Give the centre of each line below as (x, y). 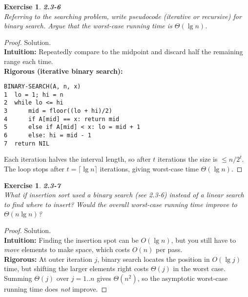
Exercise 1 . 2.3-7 (32, 185)
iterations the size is (188, 159)
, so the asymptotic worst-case (183, 278)
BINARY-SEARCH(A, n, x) (42, 87)
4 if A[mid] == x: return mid (62, 119)
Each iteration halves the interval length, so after (77, 159)
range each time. (29, 61)
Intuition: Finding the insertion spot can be (71, 240)
